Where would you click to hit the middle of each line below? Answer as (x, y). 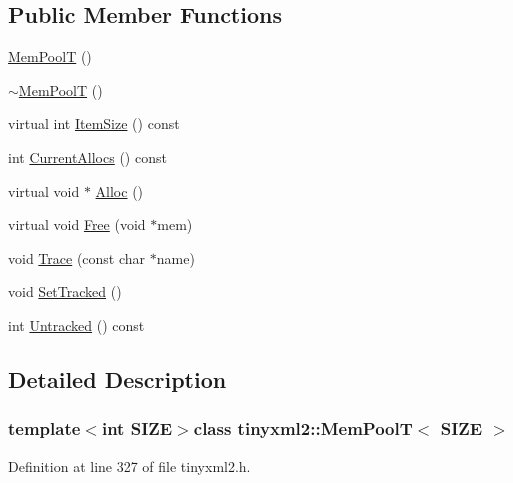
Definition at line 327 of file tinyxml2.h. (129, 465)
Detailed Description (117, 378)
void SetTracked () (65, 291)
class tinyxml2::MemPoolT (303, 428)
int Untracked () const (76, 324)
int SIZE (137, 428)
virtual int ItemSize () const (94, 123)
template (44, 428)
